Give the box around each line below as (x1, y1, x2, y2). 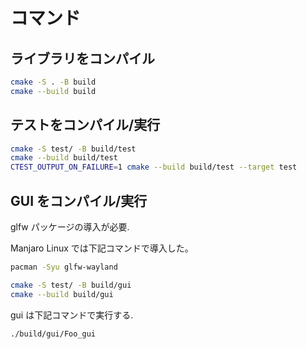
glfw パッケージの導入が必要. (10, 221, 130, 233)
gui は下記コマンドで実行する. (10, 309, 134, 321)
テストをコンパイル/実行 (10, 117, 161, 134)
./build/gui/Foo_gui (10, 329, 97, 339)
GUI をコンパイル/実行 (10, 192, 148, 209)
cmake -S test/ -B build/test (10, 144, 137, 154)
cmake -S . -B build (10, 77, 97, 87)
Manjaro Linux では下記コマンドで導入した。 (10, 242, 194, 254)
